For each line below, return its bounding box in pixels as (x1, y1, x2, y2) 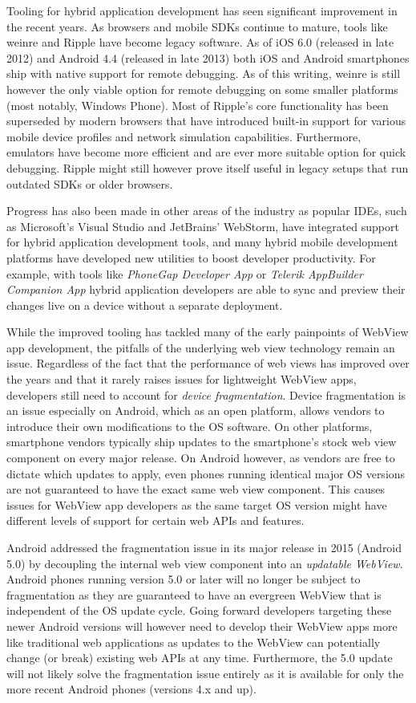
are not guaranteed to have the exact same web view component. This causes (6, 481, 386, 498)
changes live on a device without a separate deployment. (6, 296, 283, 313)
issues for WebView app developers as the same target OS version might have (6, 496, 387, 513)
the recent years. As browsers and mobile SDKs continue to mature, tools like (6, 18, 388, 35)
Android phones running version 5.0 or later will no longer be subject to (6, 571, 361, 587)
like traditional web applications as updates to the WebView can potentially (6, 633, 381, 650)
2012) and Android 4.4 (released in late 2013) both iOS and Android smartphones (6, 49, 410, 66)
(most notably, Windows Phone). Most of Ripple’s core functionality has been (6, 96, 389, 113)
